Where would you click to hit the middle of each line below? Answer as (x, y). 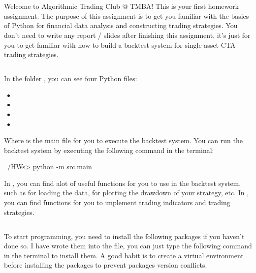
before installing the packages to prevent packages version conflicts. (106, 265)
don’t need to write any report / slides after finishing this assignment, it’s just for (127, 35)
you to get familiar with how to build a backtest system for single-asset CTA (120, 45)
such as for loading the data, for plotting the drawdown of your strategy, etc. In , (127, 193)
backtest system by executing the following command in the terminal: (109, 150)
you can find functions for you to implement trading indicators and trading (117, 202)
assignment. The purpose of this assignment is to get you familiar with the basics (127, 15)
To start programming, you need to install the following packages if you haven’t (124, 236)
